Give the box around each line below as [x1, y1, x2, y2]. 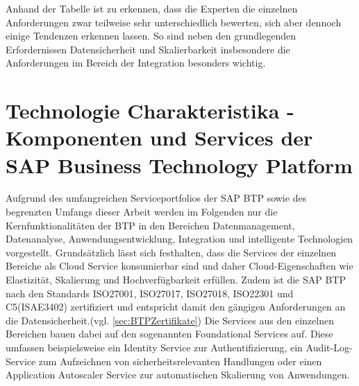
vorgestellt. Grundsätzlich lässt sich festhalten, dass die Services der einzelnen [6, 245, 337, 259]
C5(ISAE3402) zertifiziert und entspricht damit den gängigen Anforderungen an [6, 299, 346, 314]
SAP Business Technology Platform [6, 150, 353, 179]
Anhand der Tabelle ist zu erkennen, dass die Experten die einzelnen [6, 1, 298, 15]
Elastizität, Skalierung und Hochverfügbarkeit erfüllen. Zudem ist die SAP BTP [6, 272, 346, 287]
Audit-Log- [306, 340, 353, 354]
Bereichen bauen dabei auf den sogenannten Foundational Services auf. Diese [6, 326, 333, 341]
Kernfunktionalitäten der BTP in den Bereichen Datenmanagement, [6, 218, 295, 232]
